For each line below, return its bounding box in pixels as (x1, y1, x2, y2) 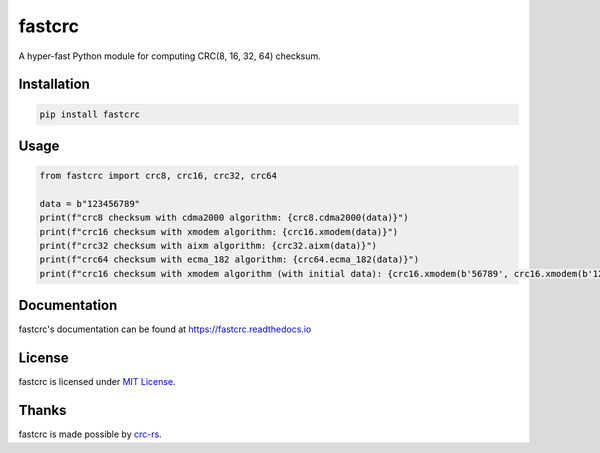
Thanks (18, 402, 67, 419)
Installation (18, 76, 90, 93)
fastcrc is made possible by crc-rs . (18, 428, 162, 440)
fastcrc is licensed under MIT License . (18, 376, 176, 388)
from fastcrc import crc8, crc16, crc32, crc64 (39, 170, 277, 182)
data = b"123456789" (39, 198, 140, 209)
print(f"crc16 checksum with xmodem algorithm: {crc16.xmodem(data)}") (39, 226, 399, 237)
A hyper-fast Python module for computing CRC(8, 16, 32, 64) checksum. (18, 50, 322, 62)
